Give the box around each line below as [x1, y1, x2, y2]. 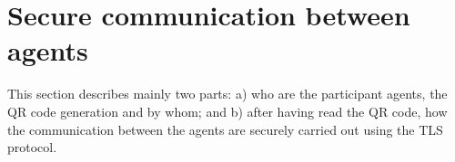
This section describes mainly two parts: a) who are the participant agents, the [7, 84, 448, 103]
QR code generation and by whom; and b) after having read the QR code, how [7, 101, 448, 120]
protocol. [7, 138, 57, 157]
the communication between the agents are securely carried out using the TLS [7, 119, 443, 138]
